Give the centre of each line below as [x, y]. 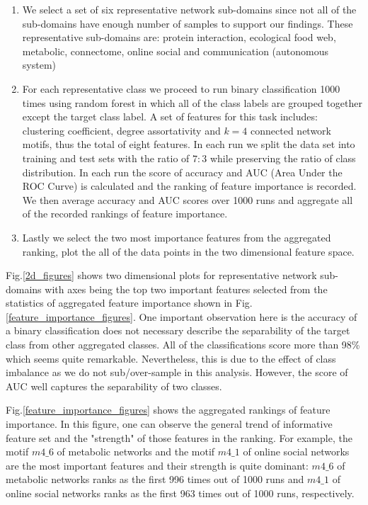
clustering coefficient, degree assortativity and [121, 130]
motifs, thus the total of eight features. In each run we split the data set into [189, 144]
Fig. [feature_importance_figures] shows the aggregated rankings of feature [168, 410]
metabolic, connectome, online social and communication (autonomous [176, 51]
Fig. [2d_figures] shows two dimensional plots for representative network [161, 275]
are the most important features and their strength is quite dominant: [157, 465]
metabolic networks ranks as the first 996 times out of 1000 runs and [155, 479]
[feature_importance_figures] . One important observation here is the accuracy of [182, 316]
